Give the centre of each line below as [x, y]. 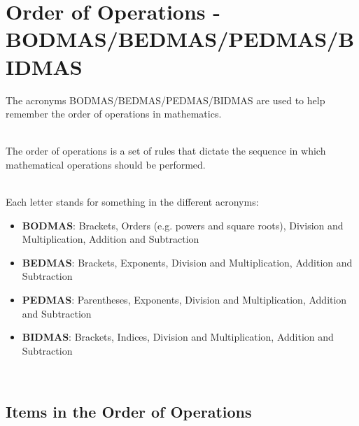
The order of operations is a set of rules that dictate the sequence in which [166, 151]
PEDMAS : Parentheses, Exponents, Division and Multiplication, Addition [184, 300]
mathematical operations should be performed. [106, 164]
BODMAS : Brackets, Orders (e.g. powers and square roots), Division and [183, 225]
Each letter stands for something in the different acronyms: [132, 202]
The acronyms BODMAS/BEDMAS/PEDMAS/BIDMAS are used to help [166, 100]
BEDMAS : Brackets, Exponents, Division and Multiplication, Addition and [187, 262]
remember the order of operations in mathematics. [114, 114]
